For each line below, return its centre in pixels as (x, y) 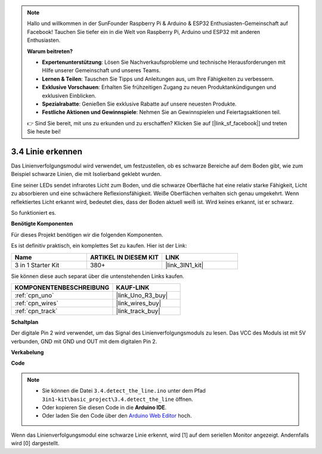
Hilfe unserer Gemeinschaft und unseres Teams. (101, 70)
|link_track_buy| (138, 311)
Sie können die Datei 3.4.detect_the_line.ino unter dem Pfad (124, 391)
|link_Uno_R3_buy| (142, 295)
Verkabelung (27, 353)
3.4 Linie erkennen (47, 151)
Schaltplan (25, 322)
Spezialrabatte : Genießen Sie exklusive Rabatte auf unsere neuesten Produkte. (139, 104)
